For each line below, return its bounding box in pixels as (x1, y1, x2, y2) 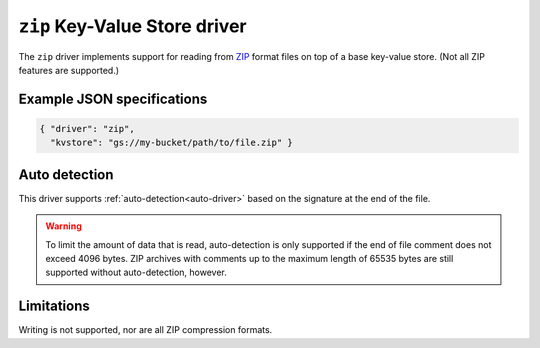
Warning (45, 220, 82, 232)
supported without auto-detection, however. (45, 266, 227, 279)
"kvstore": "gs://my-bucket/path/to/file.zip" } (50, 137, 294, 149)
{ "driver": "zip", (39, 123, 135, 134)
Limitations (18, 298, 90, 315)
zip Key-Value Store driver (18, 15, 247, 37)
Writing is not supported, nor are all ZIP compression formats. (18, 324, 273, 336)
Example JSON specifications (18, 90, 208, 107)
